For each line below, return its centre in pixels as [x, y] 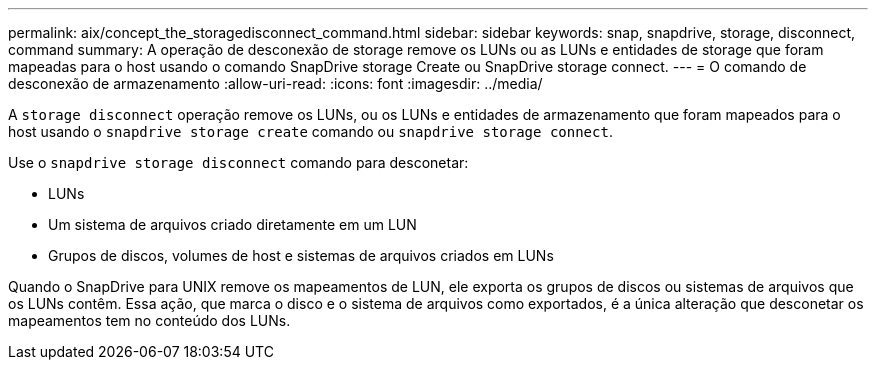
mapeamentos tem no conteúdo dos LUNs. [149, 320]
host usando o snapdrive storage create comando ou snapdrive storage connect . [310, 131]
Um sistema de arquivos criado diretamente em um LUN [232, 224]
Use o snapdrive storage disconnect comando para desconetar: [238, 162]
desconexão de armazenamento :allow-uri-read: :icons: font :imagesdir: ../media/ [275, 83]
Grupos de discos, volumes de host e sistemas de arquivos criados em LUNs [301, 255]
